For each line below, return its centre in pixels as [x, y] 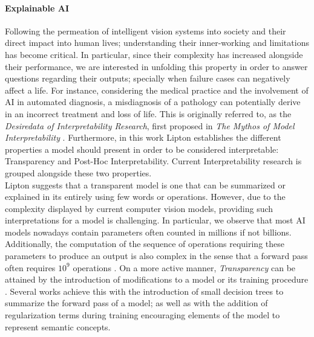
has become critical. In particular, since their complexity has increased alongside [154, 54]
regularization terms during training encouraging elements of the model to [142, 315]
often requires [30, 267]
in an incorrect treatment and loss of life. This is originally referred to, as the [148, 113]
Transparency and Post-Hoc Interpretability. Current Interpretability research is [153, 161]
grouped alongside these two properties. [78, 172]
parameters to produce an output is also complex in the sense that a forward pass [156, 256]
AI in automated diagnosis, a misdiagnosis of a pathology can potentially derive [153, 102]
